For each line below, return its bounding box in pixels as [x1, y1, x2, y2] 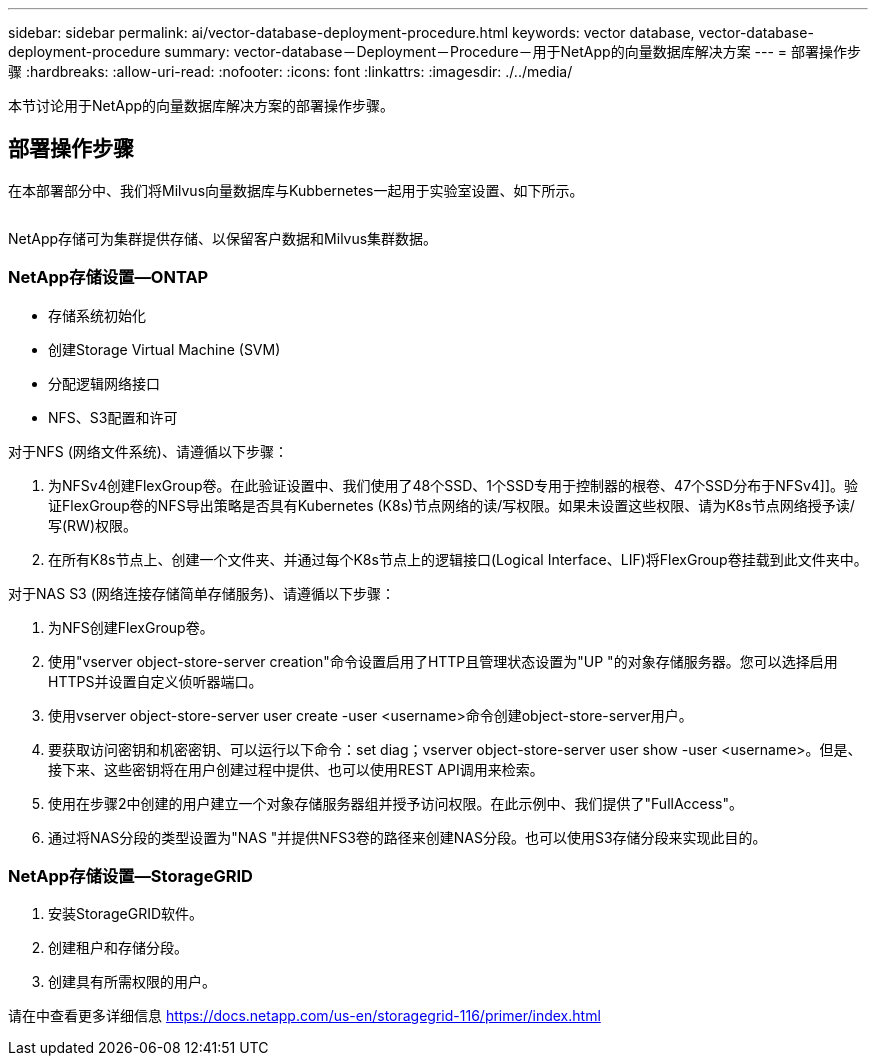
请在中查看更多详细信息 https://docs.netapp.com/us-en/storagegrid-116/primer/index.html [8, 1007, 601, 1025]
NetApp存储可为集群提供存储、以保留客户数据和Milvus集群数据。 [8, 229, 438, 247]
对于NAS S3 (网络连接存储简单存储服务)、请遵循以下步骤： [8, 584, 395, 602]
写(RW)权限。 [48, 516, 138, 534]
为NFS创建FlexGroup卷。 [48, 618, 214, 636]
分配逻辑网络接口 [48, 374, 160, 392]
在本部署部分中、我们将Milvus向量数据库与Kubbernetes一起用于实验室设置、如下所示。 [8, 181, 584, 199]
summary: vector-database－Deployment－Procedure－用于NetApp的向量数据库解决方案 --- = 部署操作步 [164, 43, 862, 60]
